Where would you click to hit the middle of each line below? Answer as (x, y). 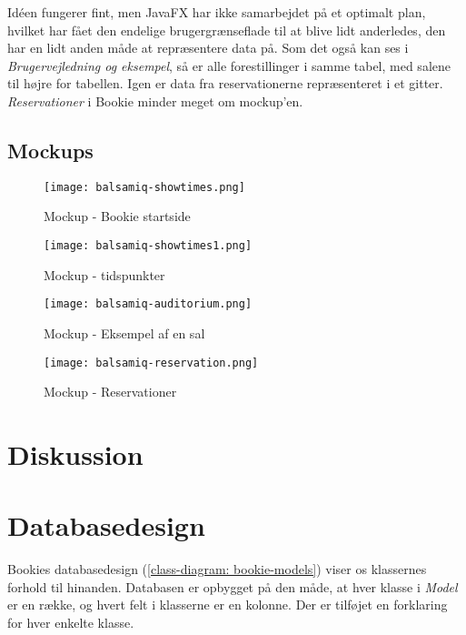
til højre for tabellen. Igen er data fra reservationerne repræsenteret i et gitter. (225, 83)
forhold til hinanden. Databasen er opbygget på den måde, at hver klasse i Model (233, 586)
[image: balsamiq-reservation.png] (151, 363)
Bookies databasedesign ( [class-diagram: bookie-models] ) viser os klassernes (217, 569)
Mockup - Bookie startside (117, 216)
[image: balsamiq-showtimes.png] (144, 187)
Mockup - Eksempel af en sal (124, 333)
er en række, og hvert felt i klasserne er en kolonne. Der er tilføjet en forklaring (228, 605)
